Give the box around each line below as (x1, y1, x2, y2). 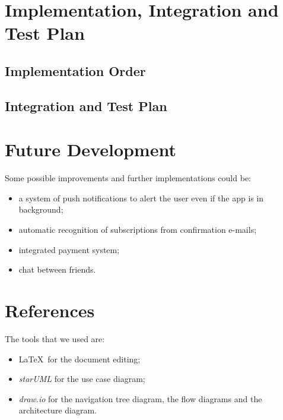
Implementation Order (5, 61, 146, 80)
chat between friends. (18, 263, 96, 276)
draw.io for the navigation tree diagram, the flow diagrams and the (18, 392, 262, 405)
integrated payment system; (18, 243, 120, 255)
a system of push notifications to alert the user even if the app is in (18, 191, 264, 204)
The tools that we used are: (5, 332, 105, 345)
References (5, 298, 95, 322)
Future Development (5, 137, 176, 162)
